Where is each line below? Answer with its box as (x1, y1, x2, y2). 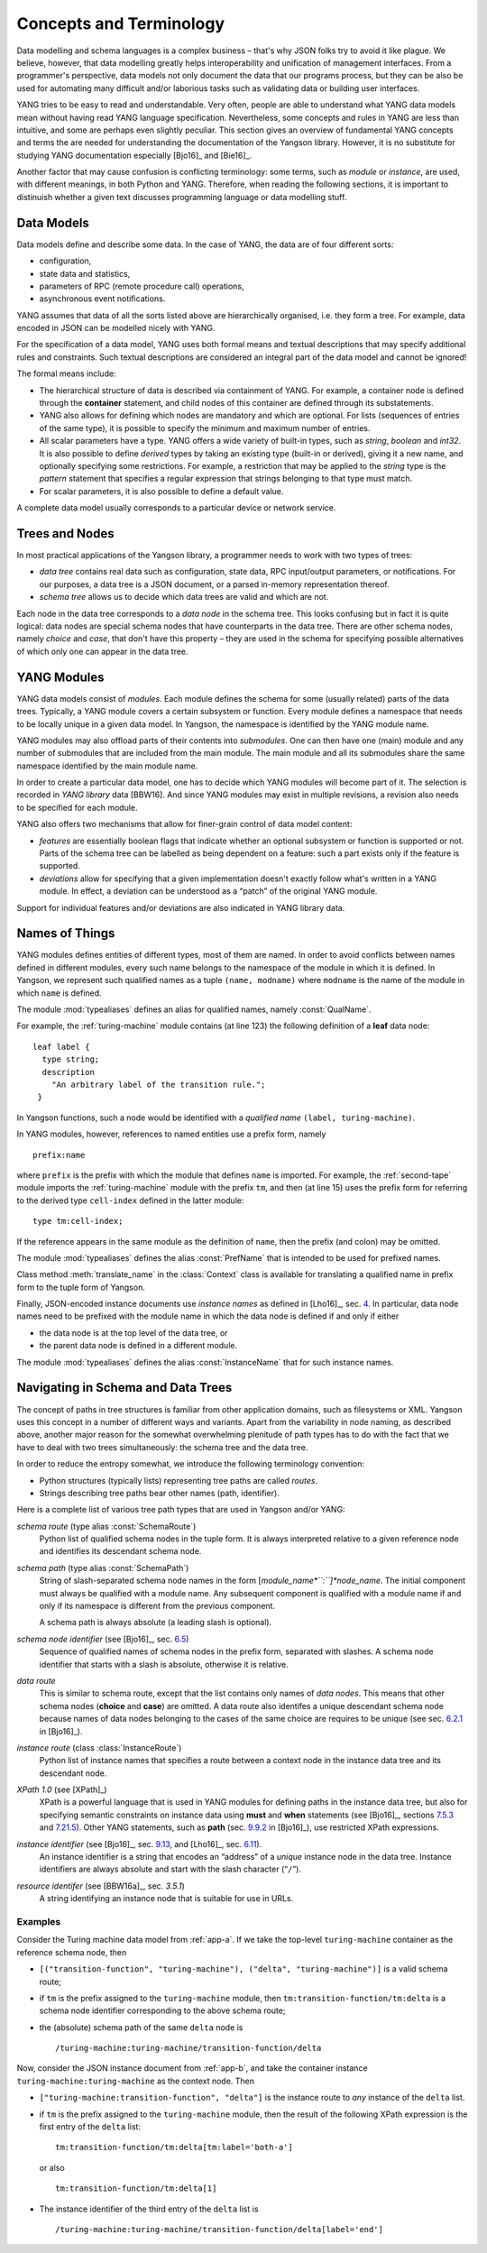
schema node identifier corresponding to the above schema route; (39, 2005, 286, 2016)
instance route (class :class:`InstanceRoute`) (16, 1742, 182, 1753)
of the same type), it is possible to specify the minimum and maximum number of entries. (39, 422, 371, 433)
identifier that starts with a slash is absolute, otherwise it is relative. (39, 1659, 289, 1669)
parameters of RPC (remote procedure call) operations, (39, 280, 244, 291)
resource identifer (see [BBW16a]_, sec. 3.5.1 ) (16, 1881, 185, 1891)
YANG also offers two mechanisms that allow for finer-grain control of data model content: (16, 819, 353, 830)
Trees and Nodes (16, 526, 115, 541)
